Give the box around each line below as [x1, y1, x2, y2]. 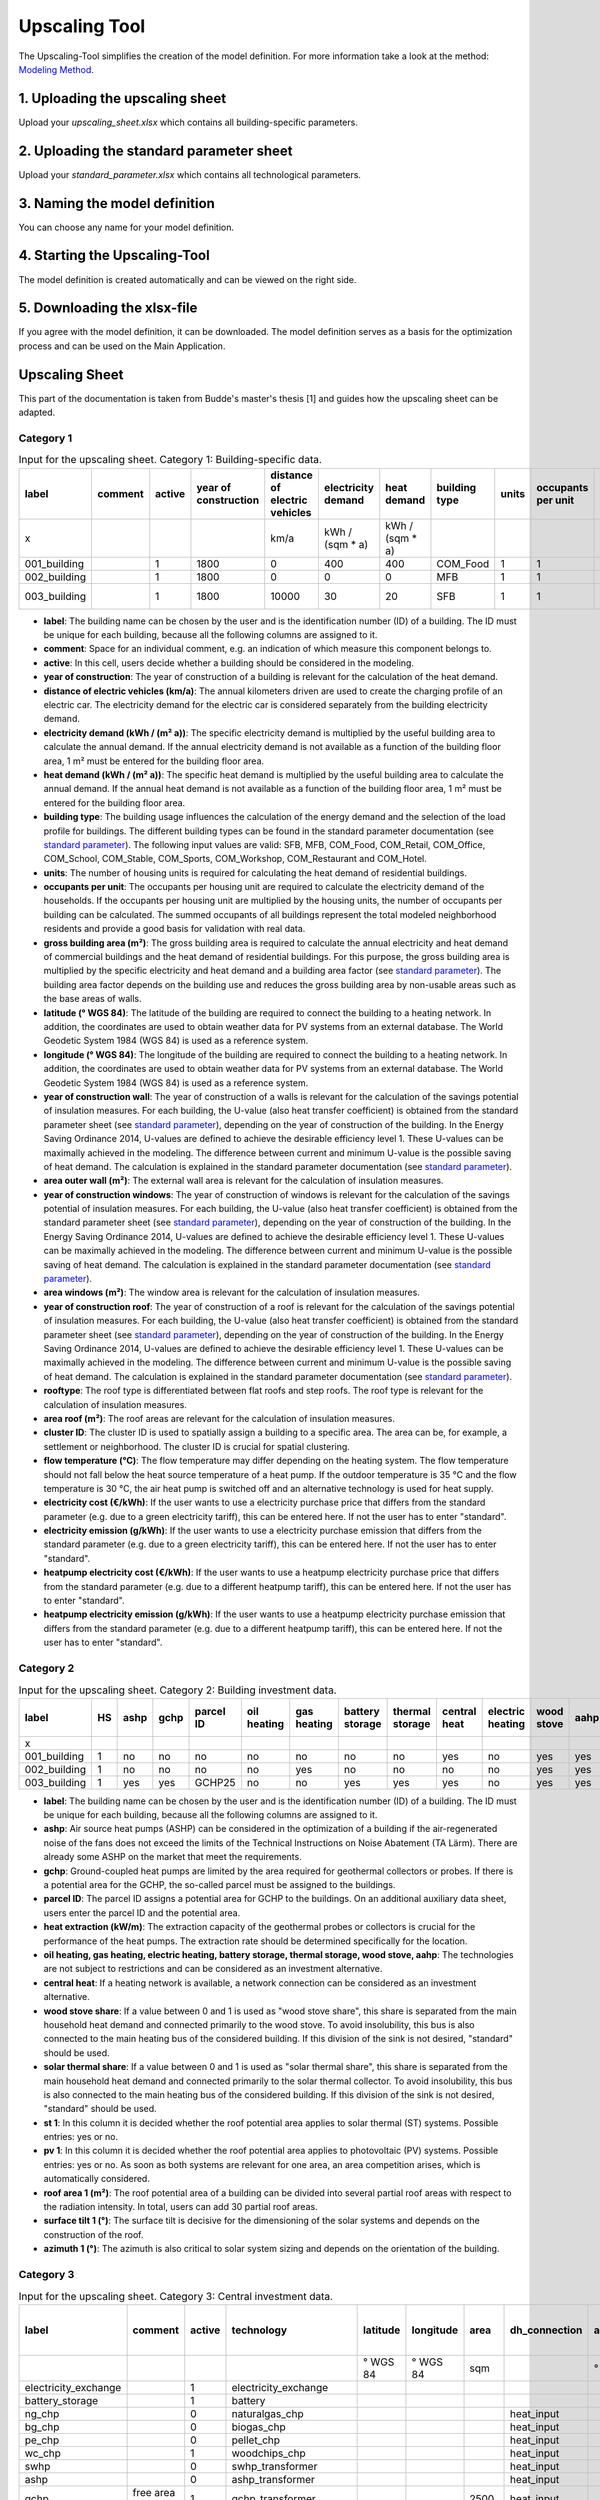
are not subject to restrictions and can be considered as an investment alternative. [43, 1963, 383, 1975]
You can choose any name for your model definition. [18, 221, 235, 233]
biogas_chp [231, 2420, 286, 2434]
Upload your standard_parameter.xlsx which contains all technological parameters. [18, 168, 362, 180]
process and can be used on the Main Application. [18, 340, 226, 352]
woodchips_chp [231, 2446, 306, 2460]
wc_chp [24, 2446, 62, 2460]
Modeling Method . [18, 63, 95, 75]
